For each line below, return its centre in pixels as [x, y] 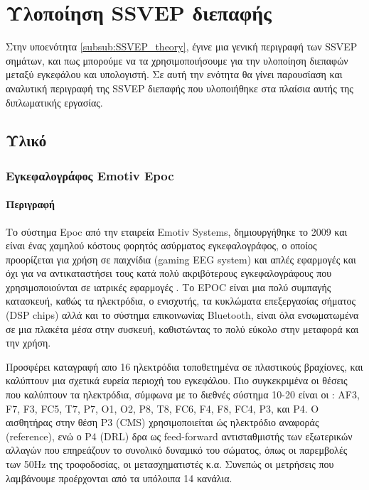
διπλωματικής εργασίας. [54, 102]
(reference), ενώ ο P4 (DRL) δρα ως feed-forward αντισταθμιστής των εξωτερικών [179, 436]
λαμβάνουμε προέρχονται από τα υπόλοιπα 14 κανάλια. [119, 478]
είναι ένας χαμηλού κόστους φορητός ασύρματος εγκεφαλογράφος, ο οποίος [161, 245]
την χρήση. [28, 343]
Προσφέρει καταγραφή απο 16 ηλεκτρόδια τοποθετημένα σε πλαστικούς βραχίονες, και [184, 366]
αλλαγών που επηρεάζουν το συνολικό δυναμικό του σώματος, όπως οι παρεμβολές [177, 450]
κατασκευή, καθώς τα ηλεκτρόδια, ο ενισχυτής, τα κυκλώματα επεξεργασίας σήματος [181, 301]
